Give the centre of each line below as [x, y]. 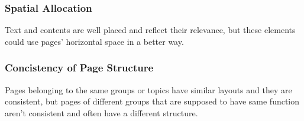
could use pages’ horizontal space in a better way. [94, 41]
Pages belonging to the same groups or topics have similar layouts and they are [148, 89]
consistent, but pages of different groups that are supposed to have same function [152, 101]
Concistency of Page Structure [79, 68]
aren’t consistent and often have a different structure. [101, 112]
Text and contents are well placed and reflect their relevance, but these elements [150, 30]
